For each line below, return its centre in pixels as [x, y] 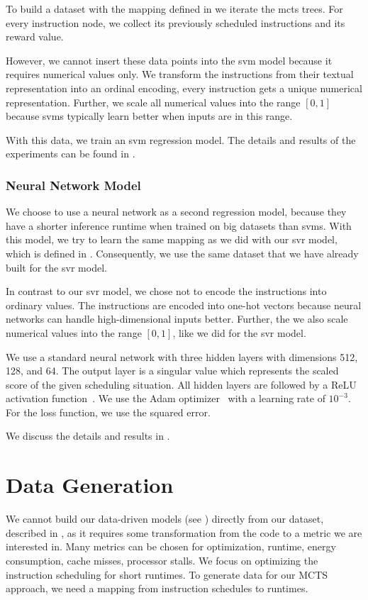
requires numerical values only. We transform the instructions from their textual [180, 74]
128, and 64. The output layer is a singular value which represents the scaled [172, 371]
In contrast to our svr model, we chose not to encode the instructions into [166, 291]
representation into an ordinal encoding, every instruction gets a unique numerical [184, 88]
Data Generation [90, 485]
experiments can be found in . [71, 154]
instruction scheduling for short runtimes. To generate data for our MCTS [167, 574]
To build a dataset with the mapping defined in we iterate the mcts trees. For [174, 9]
